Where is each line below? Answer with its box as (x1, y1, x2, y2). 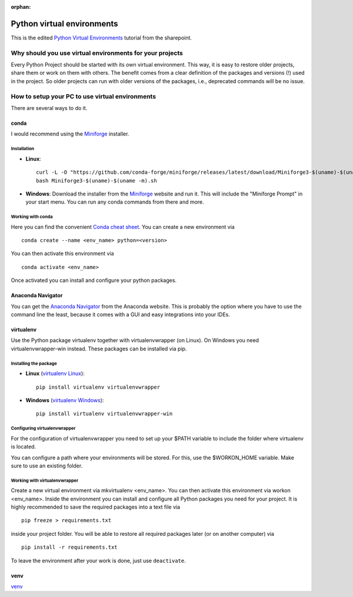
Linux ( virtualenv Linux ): (25, 370, 85, 377)
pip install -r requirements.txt (21, 544, 118, 550)
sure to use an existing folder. (11, 462, 83, 469)
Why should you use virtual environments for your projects (11, 49, 184, 57)
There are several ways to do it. (11, 104, 88, 111)
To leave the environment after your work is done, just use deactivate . (11, 557, 187, 564)
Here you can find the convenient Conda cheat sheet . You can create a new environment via (11, 223, 235, 230)
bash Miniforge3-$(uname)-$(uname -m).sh (36, 177, 157, 184)
